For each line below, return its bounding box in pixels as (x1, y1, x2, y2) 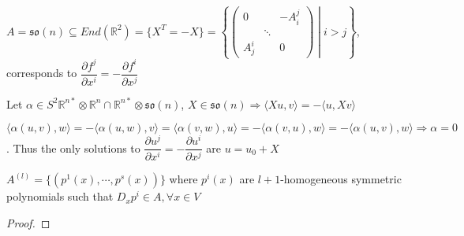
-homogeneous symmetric (280, 171, 402, 187)
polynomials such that (6, 188, 114, 205)
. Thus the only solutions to (6, 139, 140, 156)
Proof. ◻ (6, 214, 51, 230)
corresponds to (6, 65, 77, 81)
